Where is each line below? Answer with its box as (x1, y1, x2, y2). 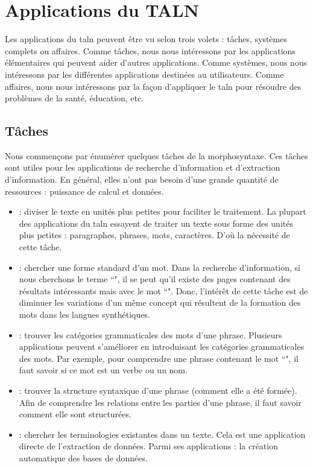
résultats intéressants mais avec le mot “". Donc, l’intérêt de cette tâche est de (19, 284, 308, 297)
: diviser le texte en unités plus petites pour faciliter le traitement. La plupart (19, 205, 306, 218)
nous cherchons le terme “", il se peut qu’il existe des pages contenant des (19, 273, 291, 285)
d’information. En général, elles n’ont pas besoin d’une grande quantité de (5, 173, 279, 186)
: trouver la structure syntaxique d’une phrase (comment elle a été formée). (19, 384, 297, 396)
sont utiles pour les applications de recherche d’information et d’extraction (5, 161, 280, 174)
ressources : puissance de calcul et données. (5, 185, 164, 197)
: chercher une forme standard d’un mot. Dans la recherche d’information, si (19, 261, 301, 273)
